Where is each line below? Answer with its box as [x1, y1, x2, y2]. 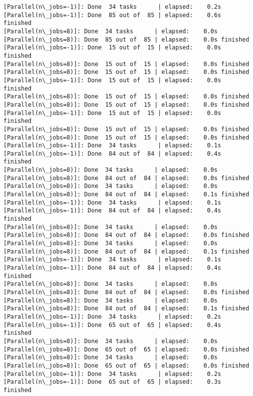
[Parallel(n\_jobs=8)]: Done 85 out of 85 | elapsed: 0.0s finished [3, 36, 250, 43]
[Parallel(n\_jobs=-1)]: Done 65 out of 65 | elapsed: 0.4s [3, 321, 221, 328]
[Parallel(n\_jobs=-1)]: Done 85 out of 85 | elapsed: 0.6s [3, 11, 221, 19]
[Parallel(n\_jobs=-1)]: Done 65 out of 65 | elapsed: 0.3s [3, 378, 221, 386]
